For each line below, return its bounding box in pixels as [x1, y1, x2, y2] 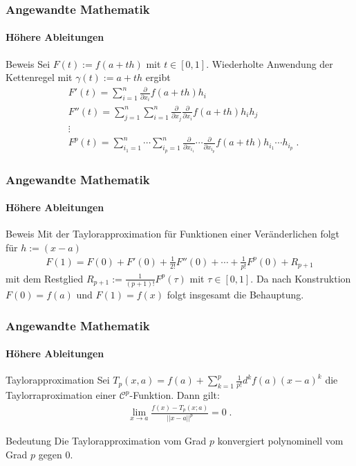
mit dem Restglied [6, 271, 84, 285]
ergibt [145, 70, 171, 84]
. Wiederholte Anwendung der [206, 56, 333, 71]
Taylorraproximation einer [6, 388, 117, 402]
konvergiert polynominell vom [217, 433, 344, 448]
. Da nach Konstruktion [250, 271, 351, 285]
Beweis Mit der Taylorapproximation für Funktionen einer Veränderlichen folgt [6, 226, 340, 241]
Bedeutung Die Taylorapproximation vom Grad [6, 433, 207, 448]
